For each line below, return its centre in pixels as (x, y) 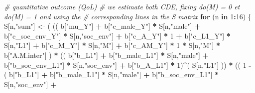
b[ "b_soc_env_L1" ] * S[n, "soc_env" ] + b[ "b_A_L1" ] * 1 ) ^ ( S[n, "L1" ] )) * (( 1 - (128, 65)
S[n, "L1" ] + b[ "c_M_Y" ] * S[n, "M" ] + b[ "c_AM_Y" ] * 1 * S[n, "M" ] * (112, 45)
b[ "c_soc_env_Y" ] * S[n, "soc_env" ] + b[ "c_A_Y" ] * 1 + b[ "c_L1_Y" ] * (117, 35)
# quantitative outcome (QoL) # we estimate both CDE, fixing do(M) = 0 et (122, 6)
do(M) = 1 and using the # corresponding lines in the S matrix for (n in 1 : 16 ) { (128, 16)
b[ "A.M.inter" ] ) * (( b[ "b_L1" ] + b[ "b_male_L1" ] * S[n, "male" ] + (107, 55)
